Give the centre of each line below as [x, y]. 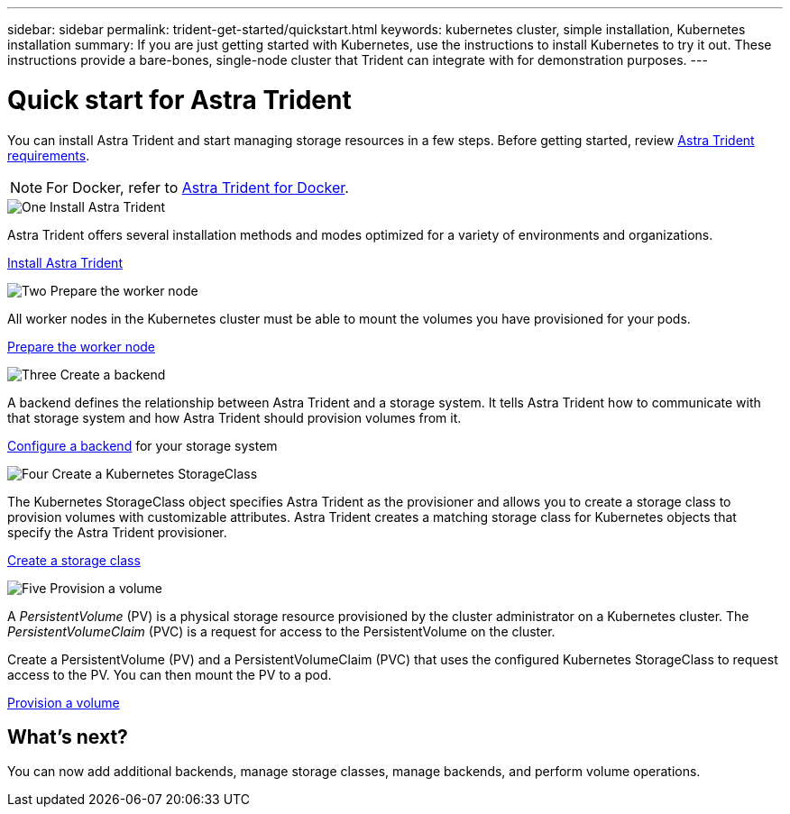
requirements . [49, 155]
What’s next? [68, 736]
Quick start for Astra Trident [179, 100]
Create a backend [113, 374]
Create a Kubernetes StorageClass [155, 473]
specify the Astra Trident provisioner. [117, 532]
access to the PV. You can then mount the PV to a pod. [170, 674]
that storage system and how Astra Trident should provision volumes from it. [234, 417]
